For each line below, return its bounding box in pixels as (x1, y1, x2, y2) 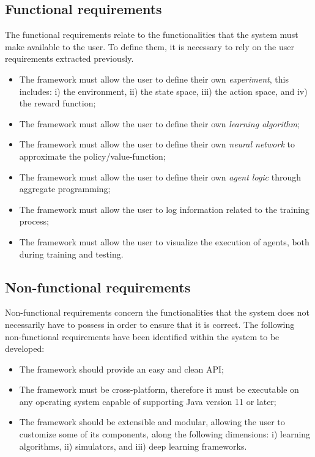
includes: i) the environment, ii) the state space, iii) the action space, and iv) (19, 84, 308, 97)
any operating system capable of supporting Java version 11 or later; (19, 395, 276, 407)
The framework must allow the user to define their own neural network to (19, 138, 295, 150)
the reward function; (19, 97, 96, 110)
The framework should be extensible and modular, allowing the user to (19, 415, 285, 428)
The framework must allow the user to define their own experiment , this (19, 72, 289, 85)
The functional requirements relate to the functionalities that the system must (5, 28, 298, 41)
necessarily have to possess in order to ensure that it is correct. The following (5, 318, 295, 330)
